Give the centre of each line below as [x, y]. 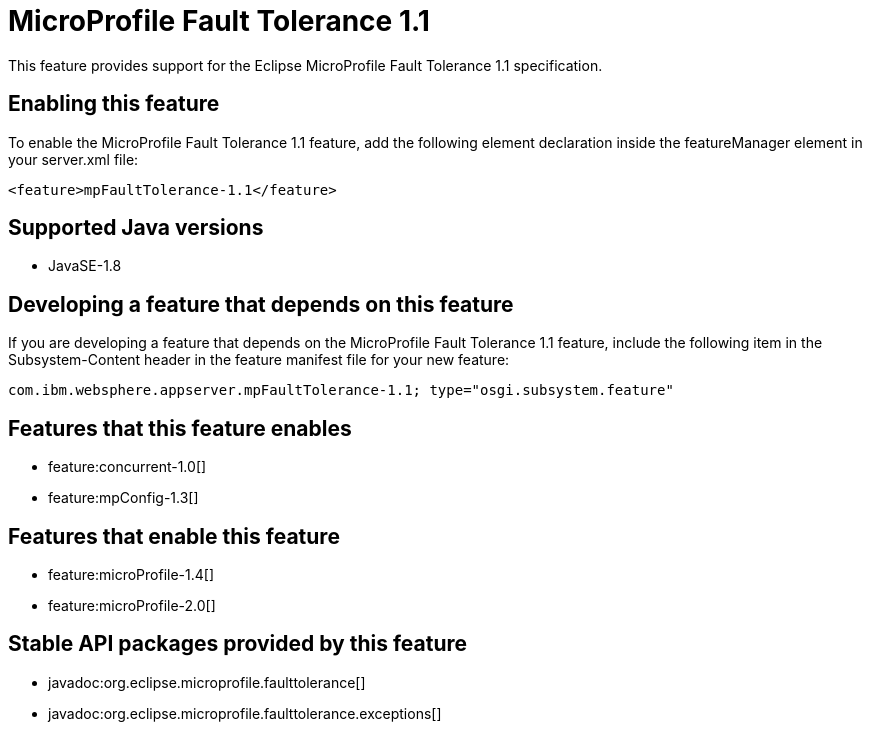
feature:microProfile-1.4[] [131, 574]
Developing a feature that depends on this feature [261, 304]
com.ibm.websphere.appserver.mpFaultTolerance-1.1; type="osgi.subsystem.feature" [341, 390]
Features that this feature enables [180, 428]
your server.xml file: [73, 159]
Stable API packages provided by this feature [238, 644]
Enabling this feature [114, 104]
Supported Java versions [136, 228]
